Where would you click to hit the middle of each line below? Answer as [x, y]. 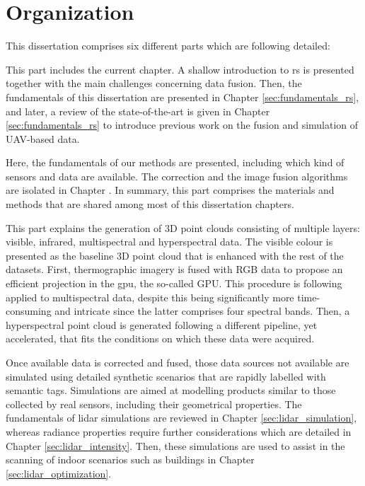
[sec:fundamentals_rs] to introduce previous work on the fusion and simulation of [182, 125]
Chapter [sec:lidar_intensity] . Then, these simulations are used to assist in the [175, 445]
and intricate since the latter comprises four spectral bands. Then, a [202, 311]
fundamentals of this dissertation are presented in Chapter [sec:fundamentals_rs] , [182, 97]
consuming [29, 311]
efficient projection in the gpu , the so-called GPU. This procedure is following [174, 283]
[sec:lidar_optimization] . [59, 473]
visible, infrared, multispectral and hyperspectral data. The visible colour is [169, 242]
